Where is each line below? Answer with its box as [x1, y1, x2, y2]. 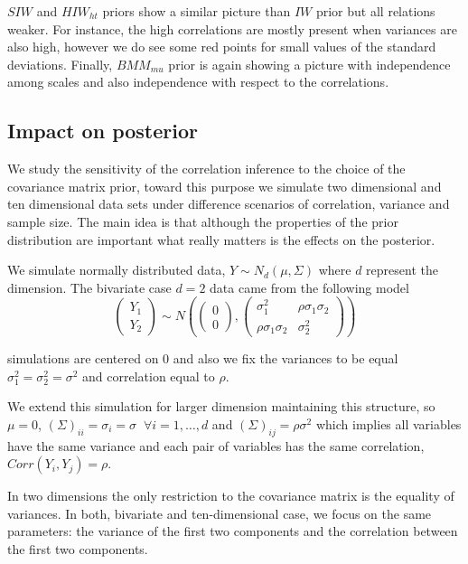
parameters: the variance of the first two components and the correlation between [7, 522, 458, 540]
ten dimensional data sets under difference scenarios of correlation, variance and [7, 194, 450, 213]
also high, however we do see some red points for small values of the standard [7, 37, 436, 56]
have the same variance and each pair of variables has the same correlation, [7, 436, 425, 455]
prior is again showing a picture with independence [168, 54, 451, 73]
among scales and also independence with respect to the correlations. [7, 72, 389, 91]
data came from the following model [210, 277, 409, 296]
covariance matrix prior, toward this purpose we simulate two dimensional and [7, 176, 442, 195]
